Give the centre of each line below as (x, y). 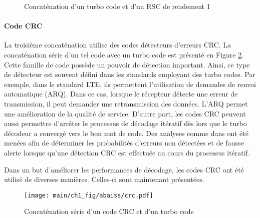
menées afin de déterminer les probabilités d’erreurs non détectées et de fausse (124, 143)
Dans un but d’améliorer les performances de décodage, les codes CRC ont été (124, 169)
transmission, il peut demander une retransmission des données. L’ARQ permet (126, 103)
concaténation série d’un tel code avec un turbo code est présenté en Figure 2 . (124, 54)
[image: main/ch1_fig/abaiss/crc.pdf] (89, 195)
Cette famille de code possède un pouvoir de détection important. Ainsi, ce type (127, 64)
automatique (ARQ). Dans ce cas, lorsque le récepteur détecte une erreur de (121, 94)
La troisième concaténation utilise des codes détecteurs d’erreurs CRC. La (118, 45)
